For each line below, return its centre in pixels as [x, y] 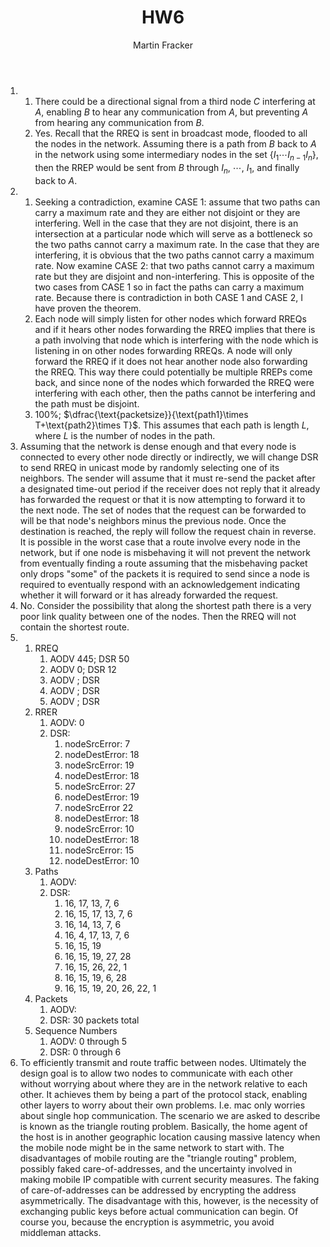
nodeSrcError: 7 [97, 743]
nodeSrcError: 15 [99, 850]
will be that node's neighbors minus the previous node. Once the [153, 520]
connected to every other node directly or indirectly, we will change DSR [169, 457]
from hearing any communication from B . [119, 122]
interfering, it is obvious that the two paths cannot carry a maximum [174, 255]
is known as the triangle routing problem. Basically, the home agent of [163, 1126]
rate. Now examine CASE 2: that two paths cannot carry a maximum [174, 265]
